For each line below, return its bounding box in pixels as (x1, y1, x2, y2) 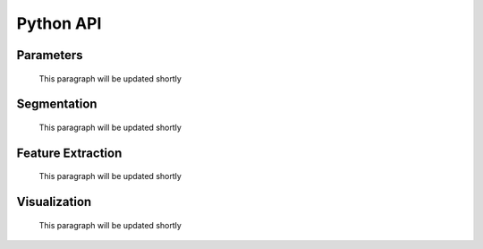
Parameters (16, 47, 83, 63)
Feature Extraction (16, 145, 123, 160)
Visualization (16, 194, 92, 210)
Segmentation (16, 97, 97, 112)
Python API (16, 13, 102, 33)
